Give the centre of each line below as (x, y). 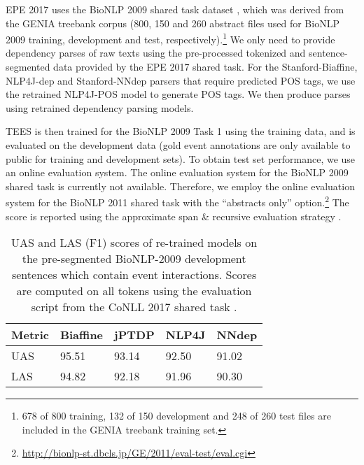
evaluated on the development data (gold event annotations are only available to (178, 145)
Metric (30, 335)
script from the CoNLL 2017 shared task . (134, 307)
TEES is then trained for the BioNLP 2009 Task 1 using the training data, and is (181, 131)
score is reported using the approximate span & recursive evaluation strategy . (174, 216)
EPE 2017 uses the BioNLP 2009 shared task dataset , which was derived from (175, 9)
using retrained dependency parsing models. (100, 107)
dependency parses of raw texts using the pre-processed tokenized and (156, 53)
